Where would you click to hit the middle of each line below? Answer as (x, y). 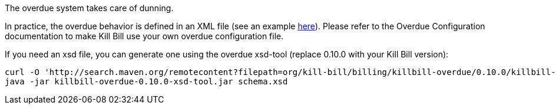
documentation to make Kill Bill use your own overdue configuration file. (144, 36)
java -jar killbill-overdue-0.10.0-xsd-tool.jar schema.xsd (146, 81)
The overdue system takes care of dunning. (89, 8)
